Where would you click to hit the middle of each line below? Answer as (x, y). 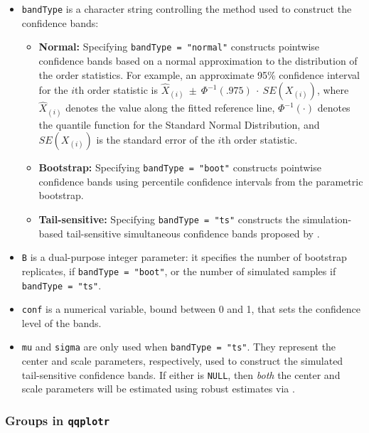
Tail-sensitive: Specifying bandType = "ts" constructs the (169, 219)
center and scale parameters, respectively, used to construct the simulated (182, 361)
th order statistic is (116, 90)
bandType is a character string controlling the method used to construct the (187, 9)
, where (333, 90)
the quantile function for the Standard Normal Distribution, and (179, 124)
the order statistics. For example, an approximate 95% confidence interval (199, 74)
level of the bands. (61, 322)
